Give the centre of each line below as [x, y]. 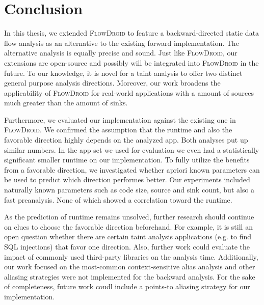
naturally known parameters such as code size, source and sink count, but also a [129, 190]
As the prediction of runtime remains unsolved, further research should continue [129, 217]
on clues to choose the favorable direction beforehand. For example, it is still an [128, 226]
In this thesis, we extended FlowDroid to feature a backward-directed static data [132, 33]
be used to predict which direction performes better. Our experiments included [127, 179]
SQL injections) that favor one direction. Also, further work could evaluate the [127, 246]
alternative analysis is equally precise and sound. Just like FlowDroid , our [121, 53]
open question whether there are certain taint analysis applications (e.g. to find [128, 237]
